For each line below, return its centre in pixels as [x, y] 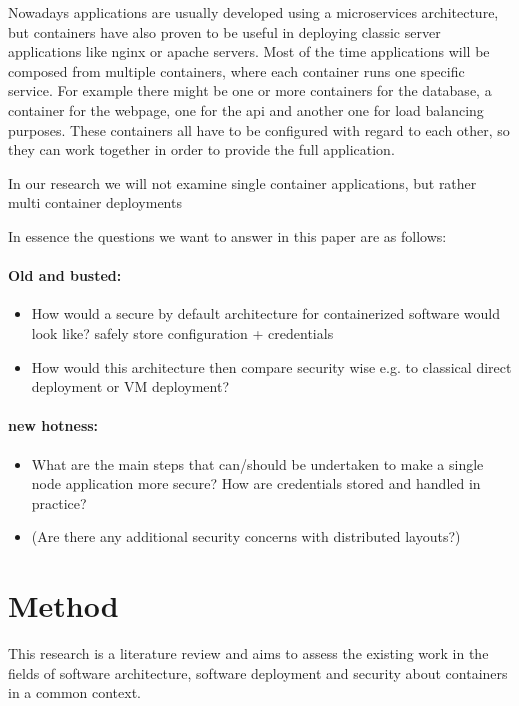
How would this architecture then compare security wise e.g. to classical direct [271, 366]
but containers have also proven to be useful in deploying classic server [224, 31]
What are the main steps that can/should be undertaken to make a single [257, 463]
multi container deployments [95, 202]
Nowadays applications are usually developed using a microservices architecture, [253, 12]
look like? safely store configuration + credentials [182, 332]
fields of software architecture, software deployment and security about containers [258, 672]
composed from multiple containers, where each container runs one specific [236, 70]
